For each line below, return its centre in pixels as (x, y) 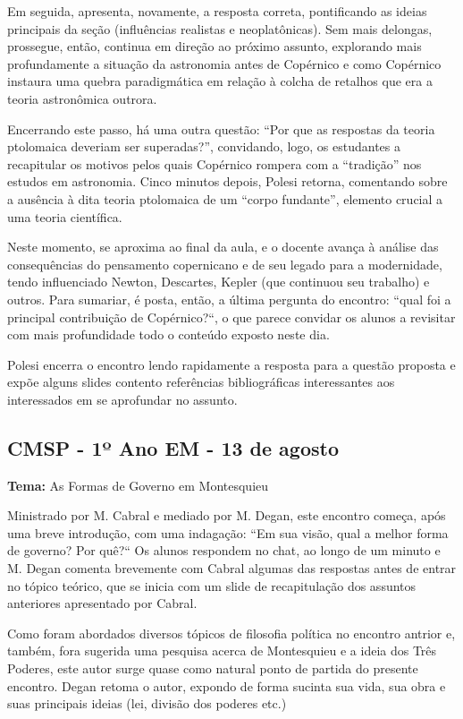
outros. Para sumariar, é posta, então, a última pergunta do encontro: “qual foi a (229, 299)
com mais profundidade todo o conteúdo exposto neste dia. (168, 334)
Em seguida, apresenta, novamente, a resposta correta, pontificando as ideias (217, 11)
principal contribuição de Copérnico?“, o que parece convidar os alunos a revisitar (231, 317)
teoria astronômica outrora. (82, 98)
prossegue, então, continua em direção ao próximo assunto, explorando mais (215, 46)
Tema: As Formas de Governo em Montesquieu (138, 485)
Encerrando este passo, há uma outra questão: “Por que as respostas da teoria (221, 128)
